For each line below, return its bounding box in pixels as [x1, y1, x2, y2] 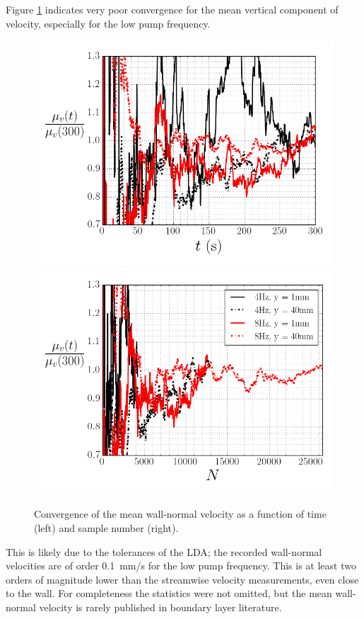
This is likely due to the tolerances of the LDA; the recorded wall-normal [6, 544, 322, 559]
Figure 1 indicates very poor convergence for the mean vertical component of [6, 2, 339, 16]
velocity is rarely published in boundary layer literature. [39, 599, 282, 614]
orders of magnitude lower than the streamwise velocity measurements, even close [6, 572, 359, 586]
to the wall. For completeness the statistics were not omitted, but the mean [6, 586, 332, 601]
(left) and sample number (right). [34, 520, 179, 535]
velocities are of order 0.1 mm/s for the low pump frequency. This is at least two [6, 558, 356, 573]
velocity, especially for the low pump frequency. [6, 16, 211, 30]
